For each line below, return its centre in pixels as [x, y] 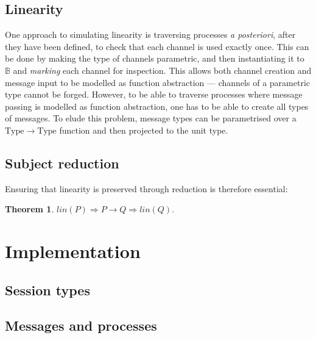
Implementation [73, 251]
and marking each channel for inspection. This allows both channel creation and [162, 70]
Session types [47, 289]
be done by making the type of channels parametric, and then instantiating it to [155, 58]
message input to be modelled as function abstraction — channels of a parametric [157, 82]
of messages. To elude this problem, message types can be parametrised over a [151, 118]
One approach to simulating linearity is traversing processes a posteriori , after [150, 34]
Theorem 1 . [30, 209]
